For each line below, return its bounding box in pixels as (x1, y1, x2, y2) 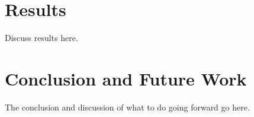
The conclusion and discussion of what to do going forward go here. (5, 100, 250, 113)
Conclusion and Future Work (5, 66, 247, 90)
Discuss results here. (5, 31, 78, 44)
